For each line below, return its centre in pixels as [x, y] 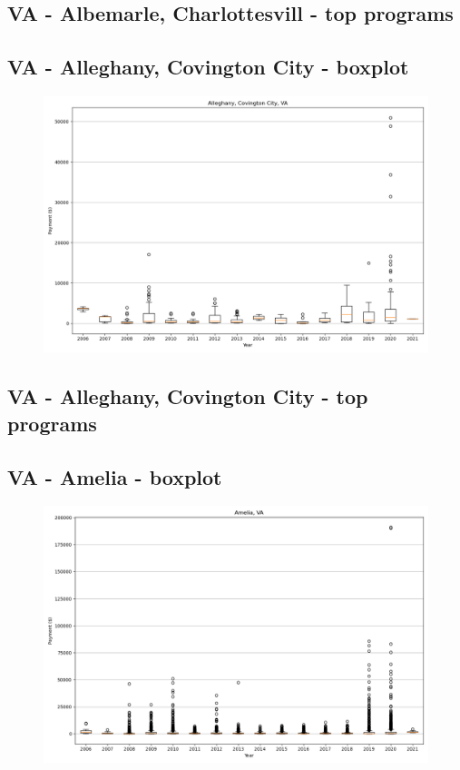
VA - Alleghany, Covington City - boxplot [208, 67]
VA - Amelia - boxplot [115, 476]
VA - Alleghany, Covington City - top [188, 396]
